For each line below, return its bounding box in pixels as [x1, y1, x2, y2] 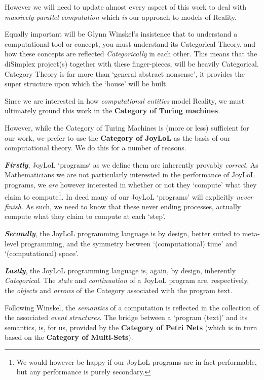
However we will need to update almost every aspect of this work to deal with [5, 2, 247, 12]
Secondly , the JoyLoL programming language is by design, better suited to [5, 228, 240, 238]
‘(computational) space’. [5, 248, 79, 259]
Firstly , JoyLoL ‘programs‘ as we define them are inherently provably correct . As [5, 159, 258, 170]
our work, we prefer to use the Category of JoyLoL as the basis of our [5, 132, 231, 143]
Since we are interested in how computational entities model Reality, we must [5, 95, 245, 106]
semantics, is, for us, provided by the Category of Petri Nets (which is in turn [5, 322, 257, 332]
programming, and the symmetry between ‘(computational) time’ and [20, 238, 237, 248]
